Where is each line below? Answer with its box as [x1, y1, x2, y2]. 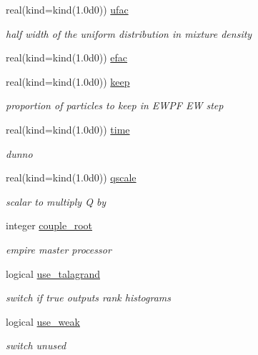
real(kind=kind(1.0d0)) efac [6, 50, 128, 65]
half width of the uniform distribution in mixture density [6, 26, 252, 41]
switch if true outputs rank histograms [6, 290, 171, 305]
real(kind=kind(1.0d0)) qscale [6, 170, 137, 185]
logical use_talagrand [6, 266, 100, 281]
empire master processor [6, 241, 111, 256]
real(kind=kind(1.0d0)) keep [6, 74, 130, 89]
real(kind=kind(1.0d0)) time [6, 121, 130, 136]
